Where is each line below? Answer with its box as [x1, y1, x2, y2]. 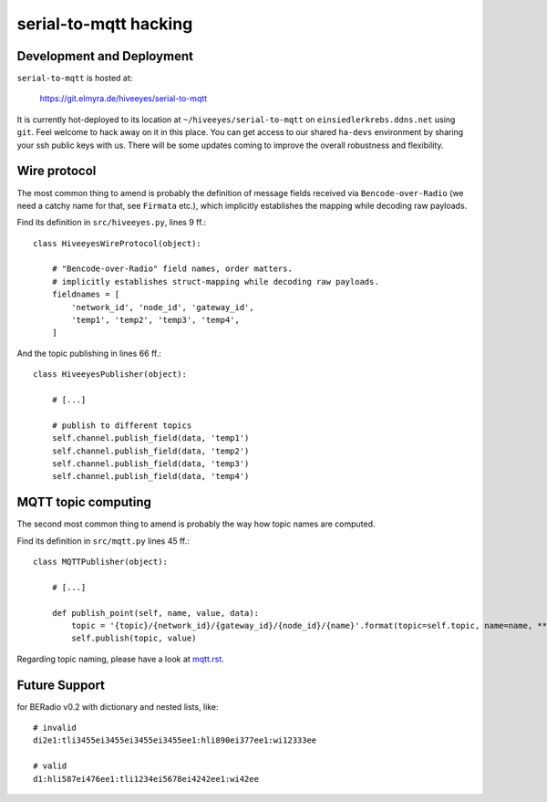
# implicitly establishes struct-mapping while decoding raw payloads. [51, 276, 379, 286]
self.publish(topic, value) [71, 633, 197, 643]
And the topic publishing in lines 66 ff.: [16, 348, 161, 359]
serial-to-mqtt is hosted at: [16, 73, 133, 84]
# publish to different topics [51, 420, 192, 431]
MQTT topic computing [16, 495, 152, 510]
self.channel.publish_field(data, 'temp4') [51, 471, 250, 482]
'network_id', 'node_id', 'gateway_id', [71, 302, 254, 312]
